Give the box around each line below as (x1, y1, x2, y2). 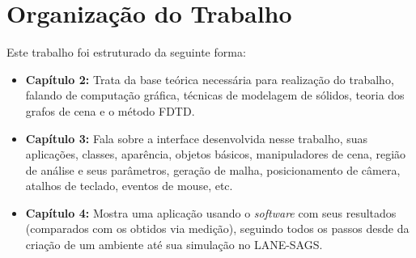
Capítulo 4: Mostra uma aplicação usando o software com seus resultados (25, 204, 397, 221)
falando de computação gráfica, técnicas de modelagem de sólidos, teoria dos (25, 87, 405, 104)
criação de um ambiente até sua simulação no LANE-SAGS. (25, 236, 323, 253)
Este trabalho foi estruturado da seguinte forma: (6, 44, 246, 61)
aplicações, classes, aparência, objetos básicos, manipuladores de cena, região (25, 146, 406, 163)
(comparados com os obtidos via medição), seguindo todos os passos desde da (25, 220, 410, 237)
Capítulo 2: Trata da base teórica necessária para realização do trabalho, (25, 70, 394, 87)
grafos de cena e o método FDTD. (25, 102, 195, 119)
